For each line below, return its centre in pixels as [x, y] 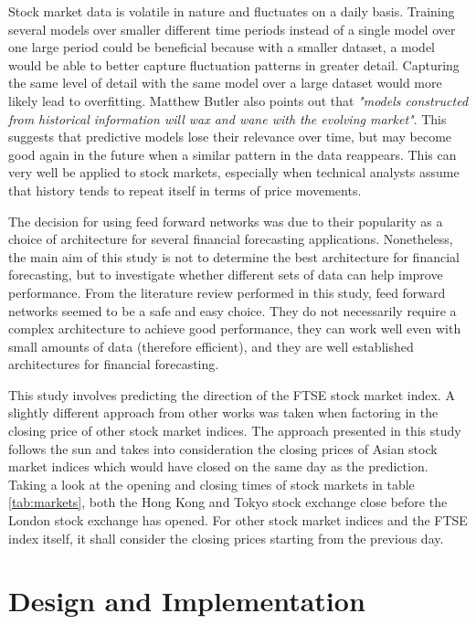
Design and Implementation [187, 601]
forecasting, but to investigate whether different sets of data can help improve [226, 275]
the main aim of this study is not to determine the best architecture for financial [234, 256]
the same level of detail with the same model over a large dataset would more [225, 83]
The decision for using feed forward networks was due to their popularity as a [226, 221]
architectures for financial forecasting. [114, 364]
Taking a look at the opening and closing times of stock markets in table [212, 484]
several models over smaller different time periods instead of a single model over [232, 29]
